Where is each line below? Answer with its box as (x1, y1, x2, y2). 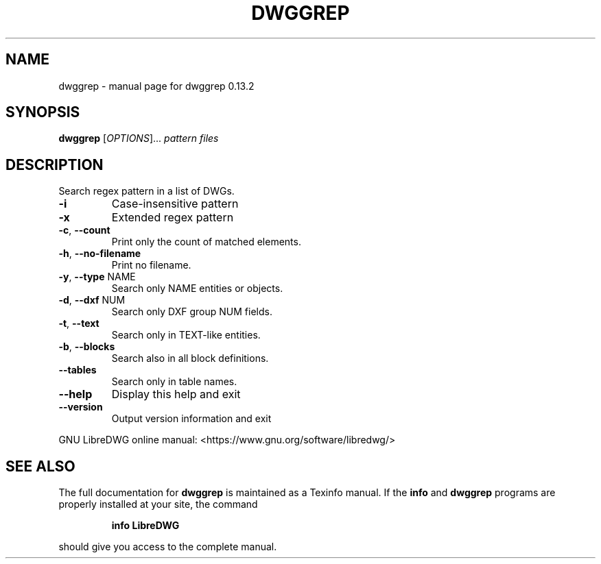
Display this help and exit (111, 387, 241, 402)
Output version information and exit (111, 413, 272, 425)
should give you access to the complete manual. (58, 541, 277, 553)
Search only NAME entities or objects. (111, 282, 283, 295)
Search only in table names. (111, 376, 237, 388)
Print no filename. (111, 259, 191, 271)
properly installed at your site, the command (58, 498, 258, 511)
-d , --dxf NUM (58, 294, 126, 306)
